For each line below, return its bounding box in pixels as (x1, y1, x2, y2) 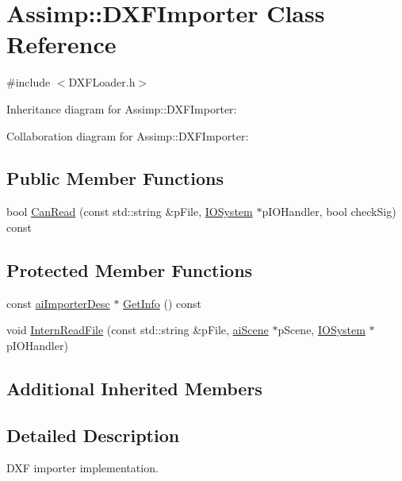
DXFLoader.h (68, 74, 136, 90)
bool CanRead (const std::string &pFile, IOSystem (6, 203, 253, 220)
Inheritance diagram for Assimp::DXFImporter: (6, 100, 237, 117)
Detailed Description (6, 422, 180, 447)
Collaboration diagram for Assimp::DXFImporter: (6, 127, 249, 144)
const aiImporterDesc (6, 294, 110, 311)
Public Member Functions (6, 166, 224, 190)
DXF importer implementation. (6, 460, 159, 476)
